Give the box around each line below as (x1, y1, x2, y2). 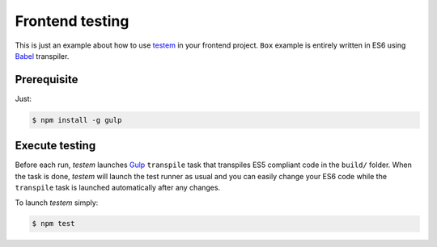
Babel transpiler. (15, 51, 70, 61)
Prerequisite (15, 73, 78, 86)
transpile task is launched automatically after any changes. (15, 182, 221, 193)
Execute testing (15, 139, 96, 153)
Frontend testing (15, 12, 129, 30)
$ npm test (32, 219, 75, 228)
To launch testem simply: (15, 198, 99, 207)
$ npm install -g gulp (32, 115, 122, 124)
